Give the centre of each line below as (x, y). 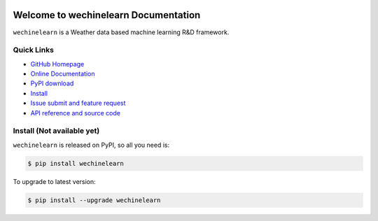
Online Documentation (63, 74)
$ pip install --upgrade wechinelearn (94, 200)
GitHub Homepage (57, 64)
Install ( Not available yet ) (56, 131)
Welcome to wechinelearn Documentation (107, 15)
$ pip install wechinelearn (76, 163)
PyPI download (52, 83)
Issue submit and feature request (78, 103)
